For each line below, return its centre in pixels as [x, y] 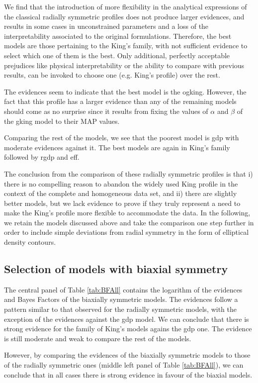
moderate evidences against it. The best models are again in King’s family [117, 147]
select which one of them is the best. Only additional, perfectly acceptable [117, 55]
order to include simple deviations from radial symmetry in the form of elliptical [127, 232]
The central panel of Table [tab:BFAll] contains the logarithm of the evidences [123, 289]
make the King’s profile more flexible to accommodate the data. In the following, [127, 213]
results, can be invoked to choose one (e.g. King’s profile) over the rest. [112, 75]
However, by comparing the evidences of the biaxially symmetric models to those [127, 355]
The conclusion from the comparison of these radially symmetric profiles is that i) [129, 173]
